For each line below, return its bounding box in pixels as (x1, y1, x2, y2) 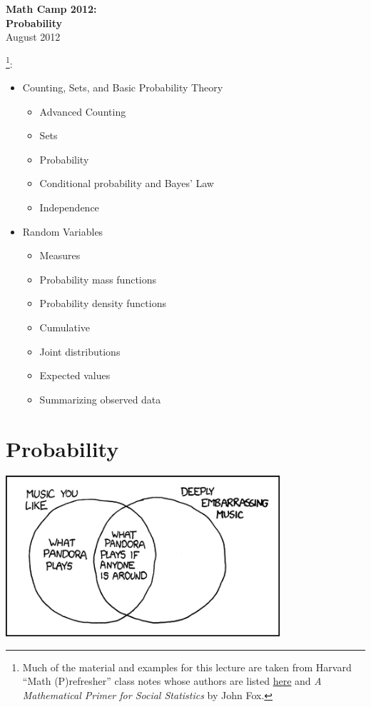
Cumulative (39, 319, 90, 334)
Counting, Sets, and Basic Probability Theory (22, 80, 223, 95)
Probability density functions (39, 296, 166, 311)
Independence (39, 200, 99, 214)
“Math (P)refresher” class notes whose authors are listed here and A (22, 673, 322, 688)
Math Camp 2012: (6, 1, 97, 16)
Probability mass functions (39, 271, 157, 286)
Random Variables (22, 224, 103, 239)
